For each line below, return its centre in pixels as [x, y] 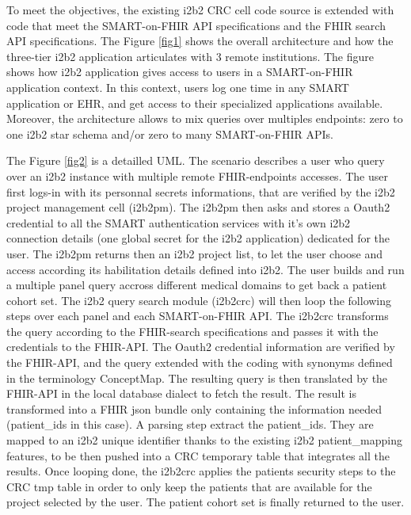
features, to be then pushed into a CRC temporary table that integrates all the [198, 455]
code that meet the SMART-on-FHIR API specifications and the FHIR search [196, 25]
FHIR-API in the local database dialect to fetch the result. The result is [181, 393]
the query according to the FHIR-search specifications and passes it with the [192, 331]
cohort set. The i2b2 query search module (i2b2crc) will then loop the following [199, 300]
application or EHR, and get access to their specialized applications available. [195, 103]
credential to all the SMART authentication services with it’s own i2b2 [179, 222]
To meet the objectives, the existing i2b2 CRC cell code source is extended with [200, 10]
